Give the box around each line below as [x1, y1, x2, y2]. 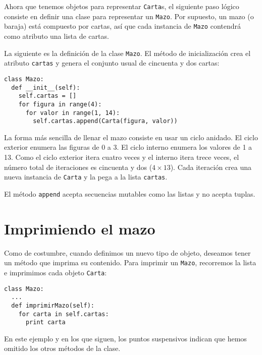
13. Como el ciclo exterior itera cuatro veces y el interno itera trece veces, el [4, 152, 239, 162]
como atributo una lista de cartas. [4, 30, 109, 41]
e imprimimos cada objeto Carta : [4, 267, 107, 277]
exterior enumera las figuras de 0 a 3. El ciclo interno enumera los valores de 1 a [4, 142, 252, 152]
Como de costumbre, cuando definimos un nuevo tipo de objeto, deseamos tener [4, 247, 251, 258]
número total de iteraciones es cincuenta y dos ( [4, 161, 152, 172]
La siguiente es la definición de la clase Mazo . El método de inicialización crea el [4, 47, 251, 58]
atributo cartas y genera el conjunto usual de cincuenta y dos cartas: [4, 57, 220, 68]
